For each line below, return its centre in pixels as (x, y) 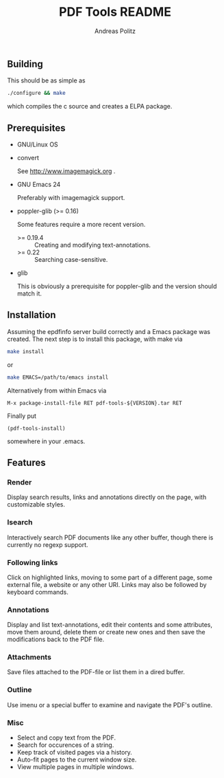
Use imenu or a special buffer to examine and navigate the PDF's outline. (110, 704)
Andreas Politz (115, 31)
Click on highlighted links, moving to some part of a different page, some (110, 577)
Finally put (22, 416)
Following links (33, 562)
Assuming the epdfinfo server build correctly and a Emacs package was (109, 331)
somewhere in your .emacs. (46, 441)
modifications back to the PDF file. (56, 639)
